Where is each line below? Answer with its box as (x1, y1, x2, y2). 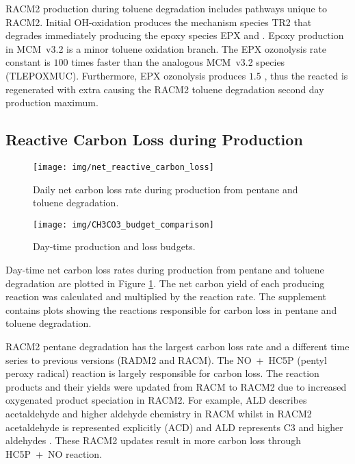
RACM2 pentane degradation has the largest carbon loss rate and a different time (5, 339, 350, 354)
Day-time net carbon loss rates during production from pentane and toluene (5, 262, 324, 277)
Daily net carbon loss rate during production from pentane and (33, 182, 298, 196)
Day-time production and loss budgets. (33, 239, 196, 254)
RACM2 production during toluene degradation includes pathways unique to (5, 1, 327, 15)
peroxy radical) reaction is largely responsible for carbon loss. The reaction (5, 366, 319, 380)
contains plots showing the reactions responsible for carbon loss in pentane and (5, 302, 337, 317)
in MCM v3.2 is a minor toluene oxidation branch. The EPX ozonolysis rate (5, 41, 326, 56)
